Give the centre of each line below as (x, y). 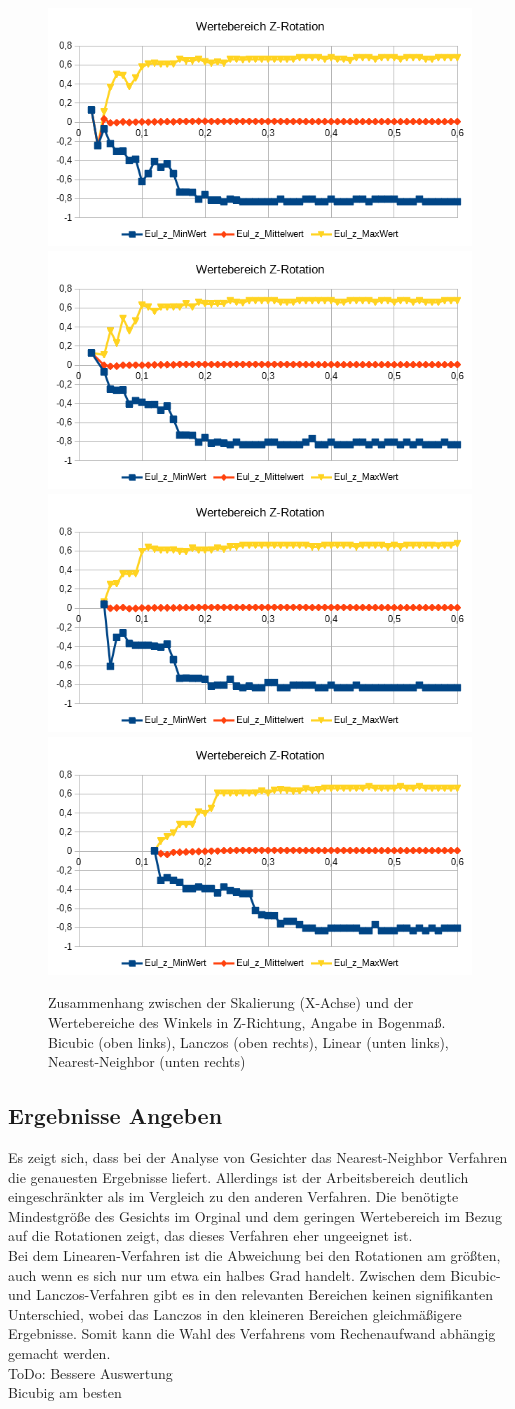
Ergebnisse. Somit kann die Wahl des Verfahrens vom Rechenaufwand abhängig (252, 1333)
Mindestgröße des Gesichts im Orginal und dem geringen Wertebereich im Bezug (255, 1215)
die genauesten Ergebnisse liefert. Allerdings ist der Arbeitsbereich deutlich (238, 1176)
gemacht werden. (59, 1352)
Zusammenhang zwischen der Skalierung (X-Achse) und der (231, 1002)
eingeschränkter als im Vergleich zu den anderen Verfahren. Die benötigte (233, 1196)
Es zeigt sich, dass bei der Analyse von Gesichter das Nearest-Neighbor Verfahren (258, 1157)
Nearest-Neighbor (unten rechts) (147, 1061)
